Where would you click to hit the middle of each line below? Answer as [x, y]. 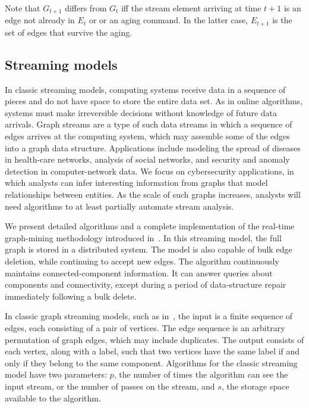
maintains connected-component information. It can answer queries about [139, 272]
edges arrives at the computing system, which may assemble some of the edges [147, 136]
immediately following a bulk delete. [71, 296]
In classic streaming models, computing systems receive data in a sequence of [145, 89]
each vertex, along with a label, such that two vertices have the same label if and [152, 351]
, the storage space [255, 386]
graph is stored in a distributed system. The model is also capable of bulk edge [149, 249]
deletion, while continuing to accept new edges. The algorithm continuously [142, 261]
